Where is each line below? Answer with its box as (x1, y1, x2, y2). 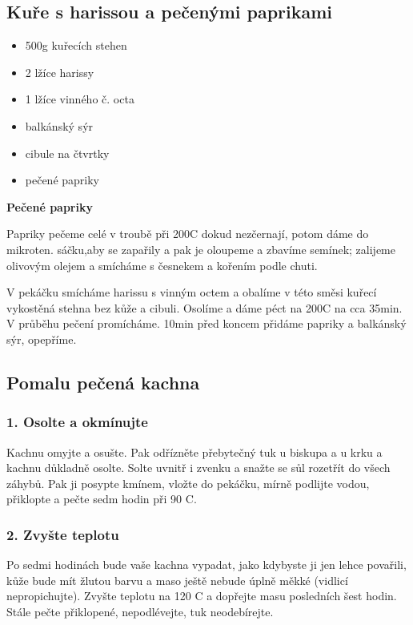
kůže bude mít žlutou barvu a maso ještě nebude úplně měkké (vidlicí (6, 571, 348, 588)
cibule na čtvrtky (25, 144, 110, 161)
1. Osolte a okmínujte (6, 412, 148, 432)
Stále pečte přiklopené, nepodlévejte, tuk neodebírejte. (6, 603, 274, 619)
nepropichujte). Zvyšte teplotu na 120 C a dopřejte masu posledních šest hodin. (6, 587, 397, 604)
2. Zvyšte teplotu (6, 524, 119, 544)
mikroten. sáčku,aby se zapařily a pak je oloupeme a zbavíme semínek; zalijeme (6, 240, 395, 257)
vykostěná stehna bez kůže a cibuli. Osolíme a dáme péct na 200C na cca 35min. (6, 299, 403, 316)
